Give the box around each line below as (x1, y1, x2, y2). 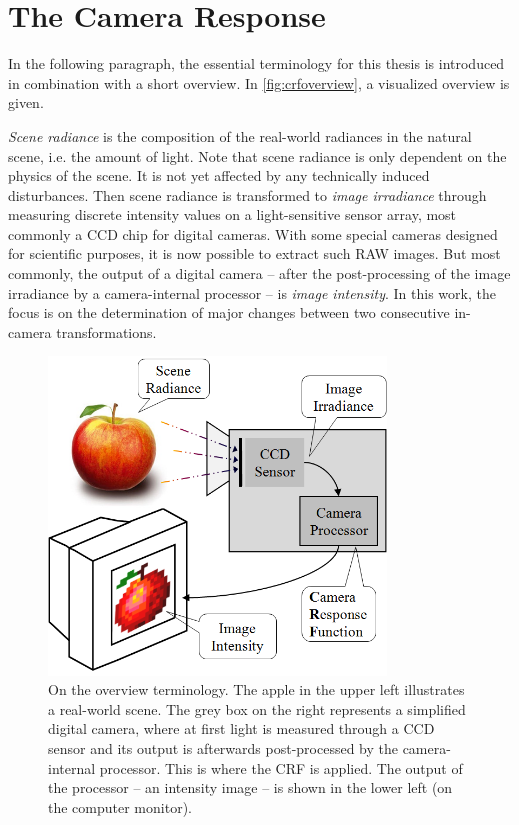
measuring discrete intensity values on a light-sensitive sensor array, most (8, 204, 457, 225)
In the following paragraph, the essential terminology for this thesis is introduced (8, 53, 505, 74)
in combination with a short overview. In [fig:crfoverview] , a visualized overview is (8, 72, 510, 93)
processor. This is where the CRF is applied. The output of (99, 757, 463, 778)
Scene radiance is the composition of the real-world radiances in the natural (8, 125, 472, 146)
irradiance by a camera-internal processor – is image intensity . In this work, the (8, 282, 496, 303)
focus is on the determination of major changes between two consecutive (8, 302, 450, 323)
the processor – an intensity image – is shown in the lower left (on (48, 777, 453, 798)
